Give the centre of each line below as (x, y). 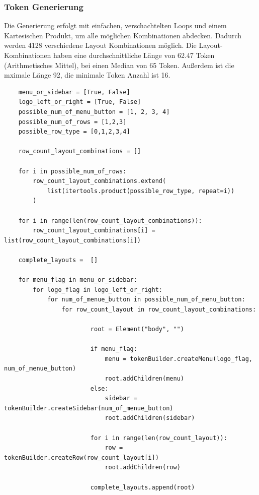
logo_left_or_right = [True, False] (80, 102)
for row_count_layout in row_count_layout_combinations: (159, 309)
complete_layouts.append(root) (143, 487)
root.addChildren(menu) (144, 379)
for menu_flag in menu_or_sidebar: (78, 280)
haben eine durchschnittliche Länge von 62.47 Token (134, 55)
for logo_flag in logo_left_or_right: (98, 290)
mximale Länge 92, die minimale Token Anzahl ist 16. (87, 75)
